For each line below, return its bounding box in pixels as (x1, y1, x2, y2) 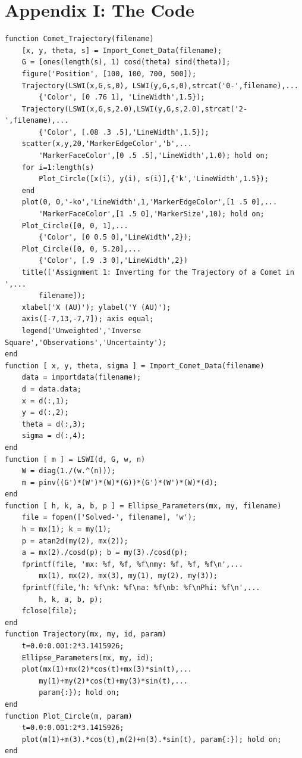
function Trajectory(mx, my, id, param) (5, 630, 167, 639)
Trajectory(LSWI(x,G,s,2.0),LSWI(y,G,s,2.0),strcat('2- (21, 104, 248, 113)
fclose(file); (21, 607, 77, 616)
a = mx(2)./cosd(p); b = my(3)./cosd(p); (21, 548, 188, 557)
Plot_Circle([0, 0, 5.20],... (21, 244, 141, 253)
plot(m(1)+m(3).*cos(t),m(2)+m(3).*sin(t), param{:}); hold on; (21, 735, 282, 744)
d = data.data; (21, 384, 81, 393)
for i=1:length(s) (21, 163, 95, 172)
